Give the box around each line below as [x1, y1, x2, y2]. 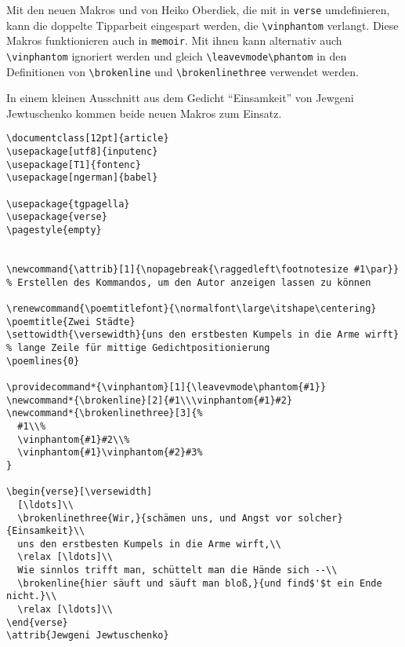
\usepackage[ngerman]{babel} [6, 172, 158, 184]
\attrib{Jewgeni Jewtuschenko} [6, 630, 169, 642]
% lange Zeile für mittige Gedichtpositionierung [6, 342, 270, 353]
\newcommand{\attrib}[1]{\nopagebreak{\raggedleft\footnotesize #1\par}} [6, 264, 400, 276]
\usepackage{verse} [6, 211, 107, 223]
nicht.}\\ [6, 590, 57, 602]
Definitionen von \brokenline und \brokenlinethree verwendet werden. [6, 63, 359, 79]
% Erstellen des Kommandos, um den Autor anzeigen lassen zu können [6, 276, 371, 288]
